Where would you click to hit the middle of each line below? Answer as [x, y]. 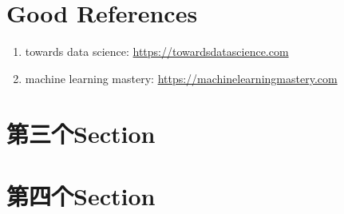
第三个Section [81, 133]
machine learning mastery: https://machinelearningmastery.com [181, 78]
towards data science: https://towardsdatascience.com [157, 52]
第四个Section [81, 195]
